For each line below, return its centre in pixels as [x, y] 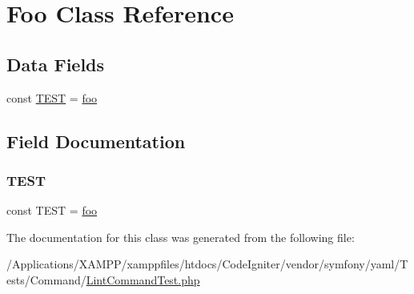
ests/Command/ [46, 279]
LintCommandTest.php [143, 279]
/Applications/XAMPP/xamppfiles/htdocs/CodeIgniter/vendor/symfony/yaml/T [207, 264]
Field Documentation [96, 141]
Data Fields [56, 64]
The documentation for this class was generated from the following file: [181, 237]
